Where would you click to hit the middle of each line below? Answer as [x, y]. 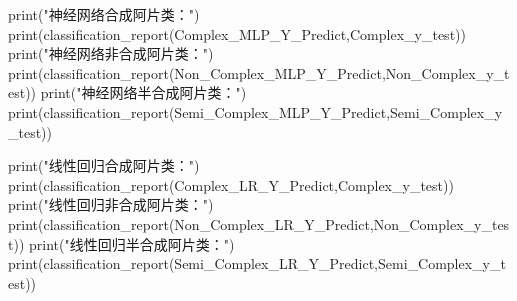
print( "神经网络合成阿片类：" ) [104, 14]
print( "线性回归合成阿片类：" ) [104, 165]
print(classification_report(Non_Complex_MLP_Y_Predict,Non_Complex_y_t [259, 72]
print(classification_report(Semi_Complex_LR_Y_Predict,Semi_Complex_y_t [257, 263]
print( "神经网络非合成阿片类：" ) [111, 53]
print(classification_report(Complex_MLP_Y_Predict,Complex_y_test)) [237, 33]
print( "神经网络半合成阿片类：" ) [143, 92]
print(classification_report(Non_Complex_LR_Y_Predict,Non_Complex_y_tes [259, 223]
